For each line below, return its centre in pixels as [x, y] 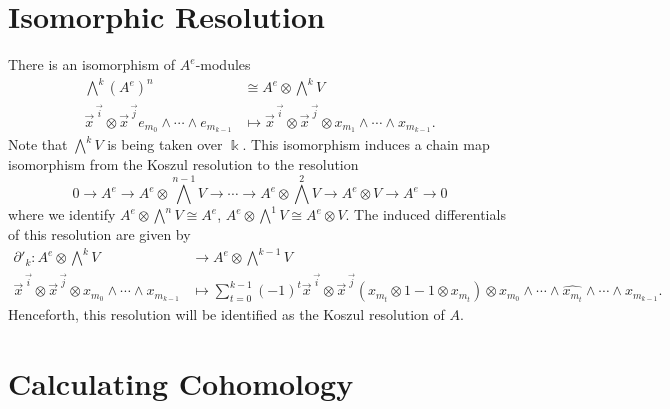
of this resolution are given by [99, 234]
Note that [38, 144]
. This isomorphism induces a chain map [366, 144]
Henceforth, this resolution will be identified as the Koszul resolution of [226, 314]
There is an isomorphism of [92, 64]
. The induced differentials [425, 214]
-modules [223, 64]
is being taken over [165, 144]
